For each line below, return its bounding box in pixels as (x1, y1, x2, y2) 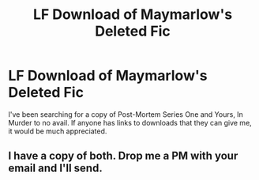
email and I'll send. (8, 162, 103, 175)
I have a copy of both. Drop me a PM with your (8, 149, 238, 163)
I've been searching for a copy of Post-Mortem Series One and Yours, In (8, 109, 243, 119)
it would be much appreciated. (8, 126, 107, 136)
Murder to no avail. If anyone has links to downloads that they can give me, (8, 118, 253, 127)
